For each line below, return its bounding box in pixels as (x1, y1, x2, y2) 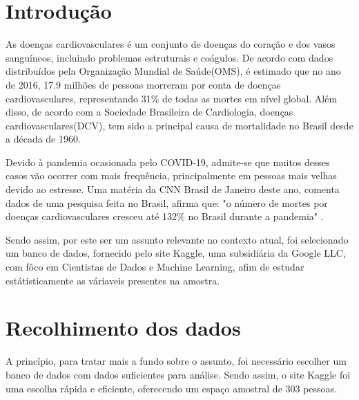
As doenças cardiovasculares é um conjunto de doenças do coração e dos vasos (6, 37, 336, 51)
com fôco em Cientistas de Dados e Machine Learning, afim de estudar (6, 260, 304, 274)
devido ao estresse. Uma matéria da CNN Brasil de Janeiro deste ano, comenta (6, 182, 340, 197)
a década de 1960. (6, 131, 81, 146)
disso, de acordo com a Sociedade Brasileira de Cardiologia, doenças (6, 104, 293, 119)
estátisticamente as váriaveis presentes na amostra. (6, 273, 220, 287)
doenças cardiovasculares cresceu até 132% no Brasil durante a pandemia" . (6, 209, 324, 224)
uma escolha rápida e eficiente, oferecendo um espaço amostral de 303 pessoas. (6, 381, 338, 395)
